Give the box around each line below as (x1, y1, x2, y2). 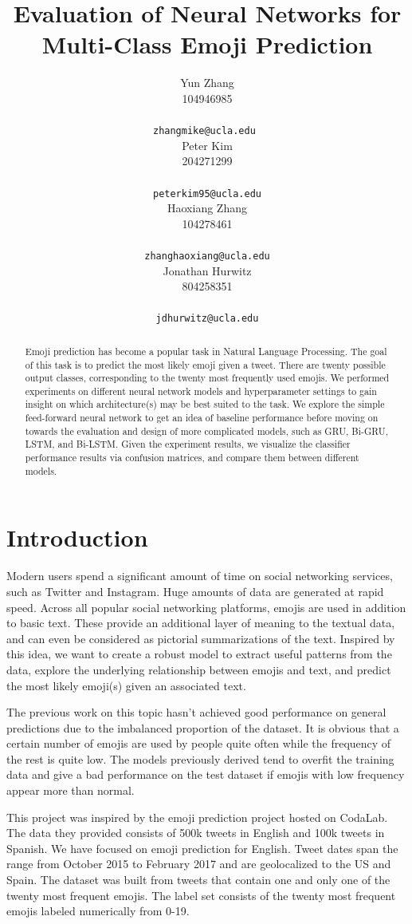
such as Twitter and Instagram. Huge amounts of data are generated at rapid (6, 582, 384, 599)
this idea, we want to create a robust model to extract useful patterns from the (6, 646, 392, 662)
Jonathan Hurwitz (163, 262, 252, 278)
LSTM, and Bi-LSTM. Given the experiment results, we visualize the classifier (25, 437, 351, 451)
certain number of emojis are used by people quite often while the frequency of (6, 735, 391, 752)
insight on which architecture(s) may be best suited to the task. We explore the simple (25, 397, 385, 411)
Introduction (6, 521, 148, 554)
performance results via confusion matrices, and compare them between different (25, 451, 359, 464)
